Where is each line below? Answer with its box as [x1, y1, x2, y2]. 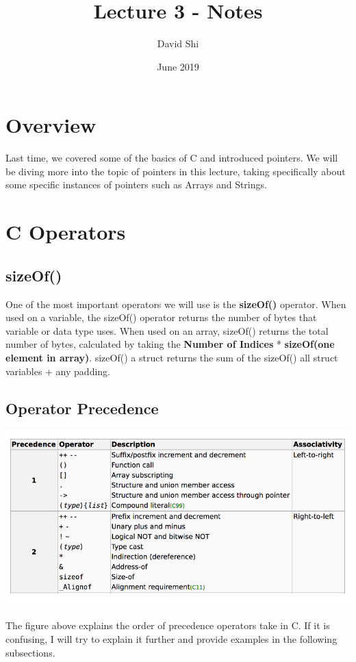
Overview [5, 111, 97, 139]
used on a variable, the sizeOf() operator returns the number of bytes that [5, 310, 317, 324]
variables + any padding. [5, 364, 110, 378]
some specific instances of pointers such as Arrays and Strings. [5, 177, 267, 192]
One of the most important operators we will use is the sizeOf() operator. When [5, 296, 346, 311]
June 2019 [157, 59, 199, 73]
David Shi [157, 36, 199, 51]
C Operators [5, 218, 126, 246]
